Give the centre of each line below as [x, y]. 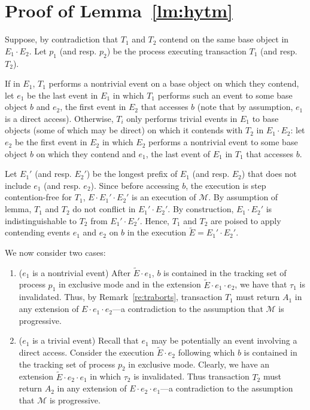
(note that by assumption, [245, 107]
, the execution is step [226, 185]
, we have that [261, 284]
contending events [37, 232]
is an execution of [164, 197]
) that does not [269, 174]
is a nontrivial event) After [82, 272]
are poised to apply [246, 220]
